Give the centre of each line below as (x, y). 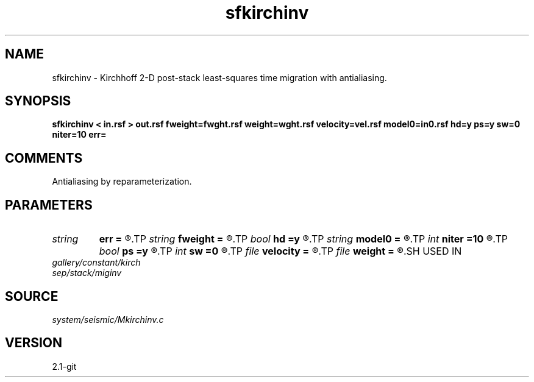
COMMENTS (44, 158)
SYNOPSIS (38, 101)
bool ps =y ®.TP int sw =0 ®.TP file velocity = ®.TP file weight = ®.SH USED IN (280, 251)
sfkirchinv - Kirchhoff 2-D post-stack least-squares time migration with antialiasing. (219, 77)
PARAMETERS (49, 205)
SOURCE (32, 296)
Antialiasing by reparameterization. (122, 182)
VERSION (34, 343)
